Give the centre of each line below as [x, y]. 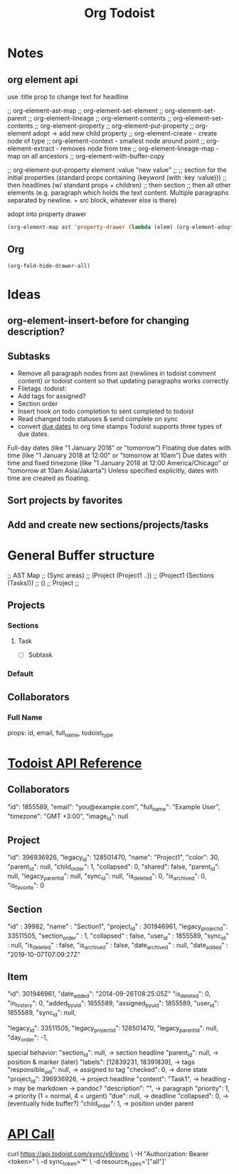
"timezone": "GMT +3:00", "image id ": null [68, 817]
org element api [43, 80]
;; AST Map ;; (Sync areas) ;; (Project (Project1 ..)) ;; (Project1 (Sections [111, 575]
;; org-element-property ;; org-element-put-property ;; [114, 126]
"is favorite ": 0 [26, 886]
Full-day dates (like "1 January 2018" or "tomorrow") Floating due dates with [119, 447]
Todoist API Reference [75, 763]
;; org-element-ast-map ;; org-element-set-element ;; [85, 111]
